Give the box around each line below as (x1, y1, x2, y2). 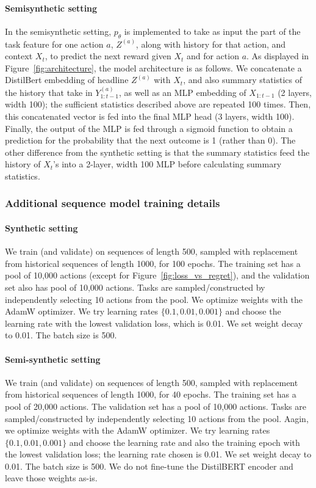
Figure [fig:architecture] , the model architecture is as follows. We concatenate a (5, 61, 302, 74)
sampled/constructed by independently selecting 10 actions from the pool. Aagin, (5, 412, 309, 424)
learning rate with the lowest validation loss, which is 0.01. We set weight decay (5, 316, 303, 329)
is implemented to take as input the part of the (124, 24, 301, 37)
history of (5, 158, 41, 170)
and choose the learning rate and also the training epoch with (69, 435, 300, 448)
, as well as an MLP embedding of (119, 86, 246, 98)
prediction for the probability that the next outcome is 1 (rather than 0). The (5, 134, 296, 147)
